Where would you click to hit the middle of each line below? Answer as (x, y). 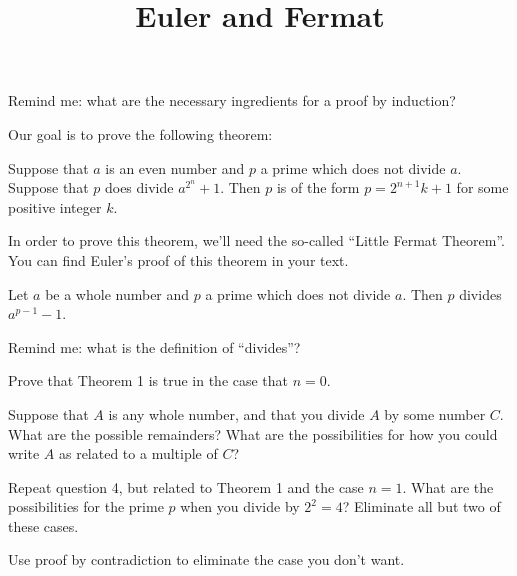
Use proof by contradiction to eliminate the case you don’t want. (206, 559)
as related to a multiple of (138, 453)
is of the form (318, 187)
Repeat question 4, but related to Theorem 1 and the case (186, 486)
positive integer (55, 206)
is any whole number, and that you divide (236, 413)
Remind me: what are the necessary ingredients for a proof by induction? (232, 100)
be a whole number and (117, 293)
